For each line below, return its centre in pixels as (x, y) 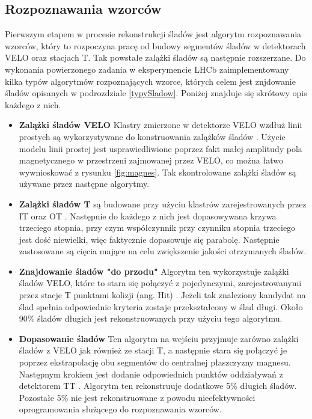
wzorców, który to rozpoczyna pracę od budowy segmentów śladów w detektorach (155, 45)
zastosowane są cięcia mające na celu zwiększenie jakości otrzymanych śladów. (163, 251)
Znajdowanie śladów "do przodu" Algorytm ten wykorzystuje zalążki (154, 271)
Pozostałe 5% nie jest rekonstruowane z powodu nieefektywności (137, 397)
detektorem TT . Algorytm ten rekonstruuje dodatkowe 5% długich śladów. (158, 386)
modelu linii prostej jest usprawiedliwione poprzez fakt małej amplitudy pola (161, 148)
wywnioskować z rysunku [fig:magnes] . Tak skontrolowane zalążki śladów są (158, 172)
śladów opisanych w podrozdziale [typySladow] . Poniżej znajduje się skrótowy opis (156, 93)
